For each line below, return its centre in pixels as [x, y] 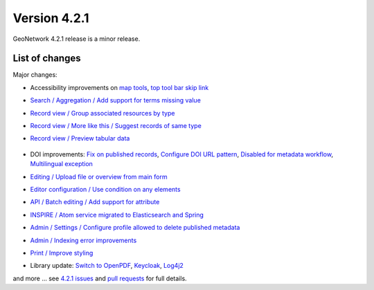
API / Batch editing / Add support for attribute [95, 202]
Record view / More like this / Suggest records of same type [116, 126]
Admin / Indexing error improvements [83, 240]
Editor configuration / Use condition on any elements [105, 189]
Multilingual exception [62, 164]
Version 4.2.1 [51, 18]
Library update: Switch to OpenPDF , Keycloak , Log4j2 [107, 266]
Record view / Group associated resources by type [103, 113]
